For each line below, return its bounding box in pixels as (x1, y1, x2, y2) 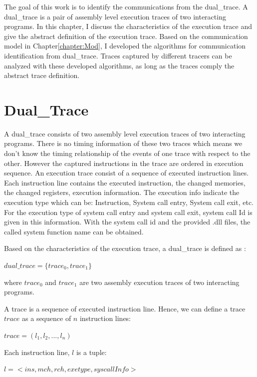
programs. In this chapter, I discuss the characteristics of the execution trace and (4, 21, 252, 31)
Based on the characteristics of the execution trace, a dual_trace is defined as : (4, 243, 246, 253)
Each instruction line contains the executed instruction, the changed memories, (4, 177, 246, 187)
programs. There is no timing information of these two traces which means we (4, 138, 243, 148)
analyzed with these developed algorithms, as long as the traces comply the (4, 60, 235, 70)
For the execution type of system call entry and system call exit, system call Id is (4, 206, 253, 217)
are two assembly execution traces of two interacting (79, 276, 240, 287)
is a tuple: (76, 346, 107, 357)
